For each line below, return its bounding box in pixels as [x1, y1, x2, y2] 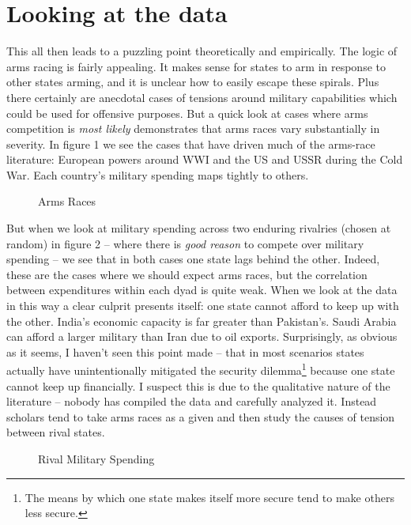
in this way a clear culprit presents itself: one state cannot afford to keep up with [6, 297, 399, 314]
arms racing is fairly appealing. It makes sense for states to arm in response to [6, 58, 386, 74]
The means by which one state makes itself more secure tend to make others [25, 489, 394, 505]
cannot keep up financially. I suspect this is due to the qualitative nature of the [6, 377, 390, 394]
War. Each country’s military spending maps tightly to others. [6, 166, 309, 183]
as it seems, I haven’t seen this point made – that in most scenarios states [6, 343, 364, 360]
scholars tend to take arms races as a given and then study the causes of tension [6, 408, 395, 425]
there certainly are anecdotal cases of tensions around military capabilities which [6, 89, 398, 105]
